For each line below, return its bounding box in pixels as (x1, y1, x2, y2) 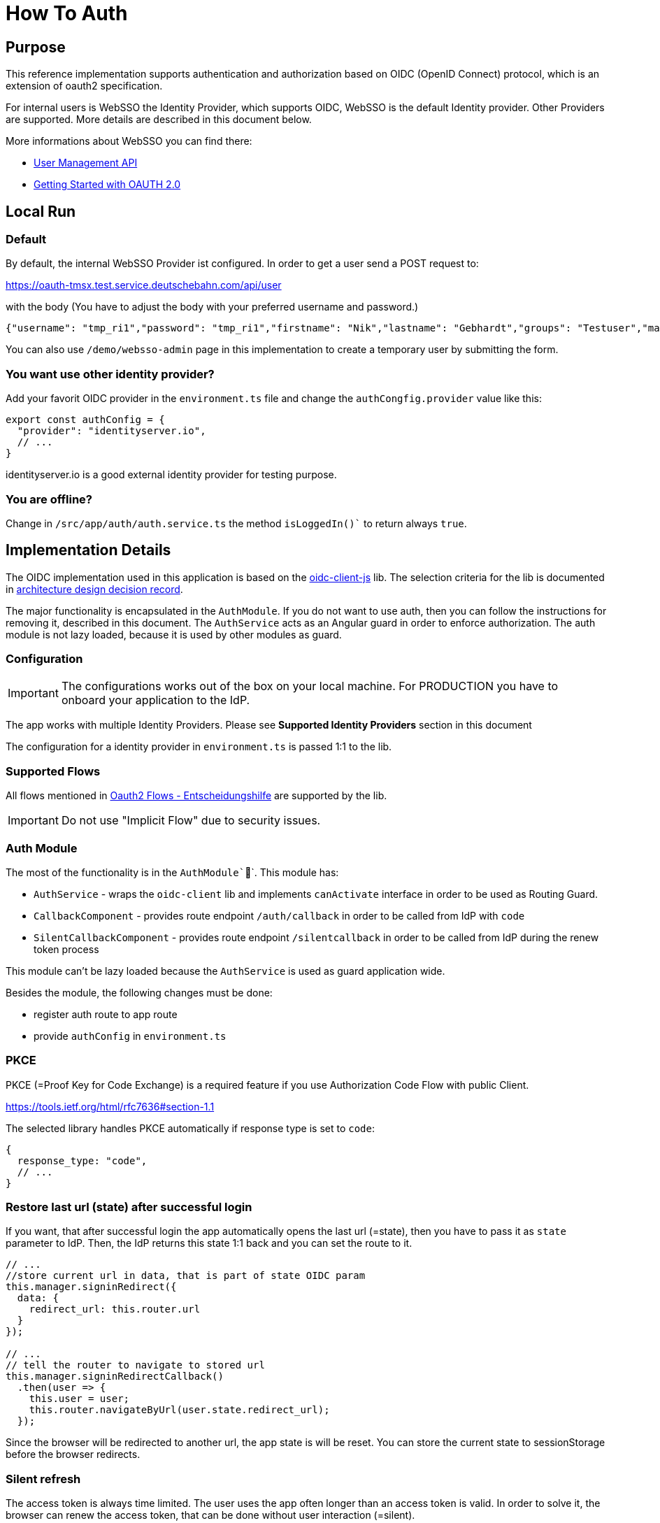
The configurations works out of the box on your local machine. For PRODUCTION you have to (61, 679, 559, 694)
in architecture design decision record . (6, 582, 183, 595)
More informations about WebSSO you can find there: (6, 135, 252, 148)
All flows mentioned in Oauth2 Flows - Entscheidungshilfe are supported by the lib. (6, 789, 387, 802)
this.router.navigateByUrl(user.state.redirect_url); (29, 1404, 330, 1416)
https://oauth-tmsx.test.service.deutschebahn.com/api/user (6, 279, 282, 292)
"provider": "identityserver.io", (17, 425, 206, 437)
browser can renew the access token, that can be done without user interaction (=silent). (6, 1509, 415, 1522)
